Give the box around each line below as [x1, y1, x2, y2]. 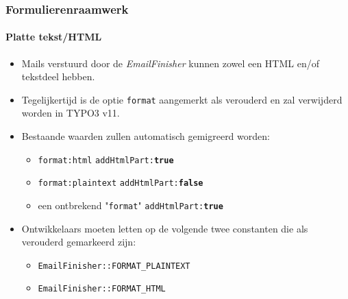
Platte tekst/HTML [5, 29, 102, 44]
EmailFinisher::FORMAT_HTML [38, 284, 166, 294]
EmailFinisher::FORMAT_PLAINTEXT [38, 261, 190, 271]
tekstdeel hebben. [21, 69, 95, 84]
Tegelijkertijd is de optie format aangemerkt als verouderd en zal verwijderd [21, 92, 343, 106]
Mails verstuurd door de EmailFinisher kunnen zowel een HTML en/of [21, 56, 319, 70]
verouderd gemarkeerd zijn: [21, 235, 136, 249]
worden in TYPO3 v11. [21, 106, 120, 120]
